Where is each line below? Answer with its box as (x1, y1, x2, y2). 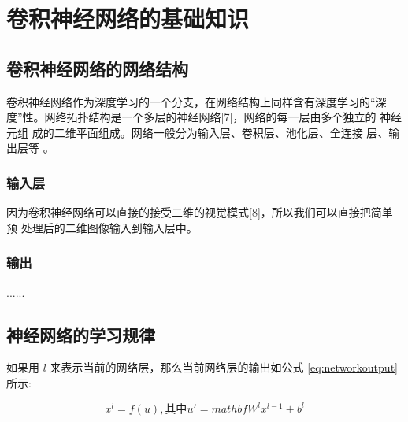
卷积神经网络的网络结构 (6, 56, 188, 80)
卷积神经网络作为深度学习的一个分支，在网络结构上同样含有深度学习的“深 (6, 93, 387, 109)
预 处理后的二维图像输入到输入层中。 (6, 219, 198, 235)
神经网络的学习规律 (6, 322, 155, 346)
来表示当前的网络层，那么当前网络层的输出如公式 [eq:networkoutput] (50, 359, 398, 376)
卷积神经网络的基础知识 (6, 2, 250, 35)
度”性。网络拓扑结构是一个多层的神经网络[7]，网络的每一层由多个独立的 (6, 109, 376, 125)
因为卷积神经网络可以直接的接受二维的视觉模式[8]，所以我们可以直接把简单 (6, 204, 393, 220)
